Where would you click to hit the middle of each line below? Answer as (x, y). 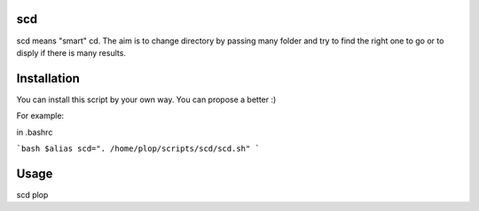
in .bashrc (35, 132)
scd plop (32, 194)
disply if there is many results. (71, 52)
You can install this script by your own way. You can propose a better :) (146, 99)
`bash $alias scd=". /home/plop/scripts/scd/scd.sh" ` (138, 148)
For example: (40, 116)
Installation (48, 78)
